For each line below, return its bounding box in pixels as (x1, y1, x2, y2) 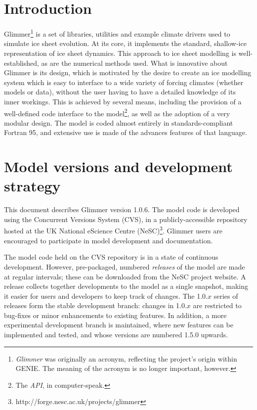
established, (4, 57, 39, 68)
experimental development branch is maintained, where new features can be (4, 319, 233, 330)
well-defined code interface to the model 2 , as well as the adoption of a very (4, 106, 230, 118)
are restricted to (193, 300, 242, 311)
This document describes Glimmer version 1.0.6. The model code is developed (4, 204, 240, 215)
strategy (4, 176, 61, 196)
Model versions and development (4, 156, 233, 177)
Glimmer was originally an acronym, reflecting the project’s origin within (15, 353, 237, 364)
